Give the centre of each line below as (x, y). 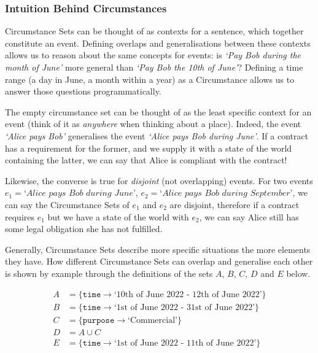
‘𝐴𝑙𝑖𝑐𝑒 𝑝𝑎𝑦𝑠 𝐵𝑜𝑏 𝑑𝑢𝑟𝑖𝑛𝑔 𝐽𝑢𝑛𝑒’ (79, 194)
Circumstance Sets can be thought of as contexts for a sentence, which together (154, 31)
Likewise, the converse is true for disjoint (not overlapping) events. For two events (159, 180)
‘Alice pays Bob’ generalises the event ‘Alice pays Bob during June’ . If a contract (157, 135)
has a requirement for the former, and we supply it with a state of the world (149, 148)
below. (298, 273)
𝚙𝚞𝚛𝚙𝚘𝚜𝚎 (99, 320)
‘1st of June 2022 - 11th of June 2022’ (185, 343)
